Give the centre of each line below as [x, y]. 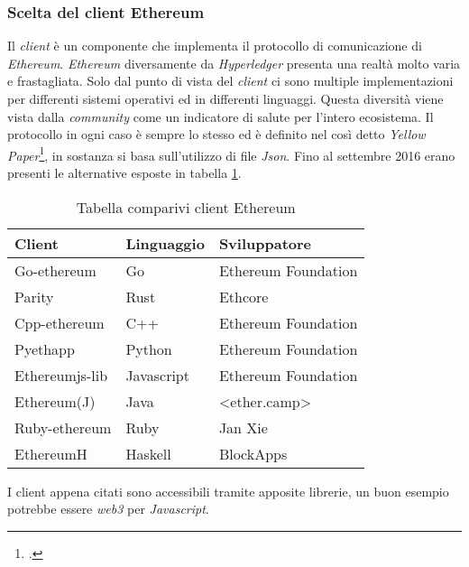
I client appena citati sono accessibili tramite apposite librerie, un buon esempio [228, 491]
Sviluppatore [265, 243]
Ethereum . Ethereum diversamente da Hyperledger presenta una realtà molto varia [234, 63]
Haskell [148, 453]
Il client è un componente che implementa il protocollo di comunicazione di [215, 46]
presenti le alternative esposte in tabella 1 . [124, 173]
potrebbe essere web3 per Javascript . [108, 509]
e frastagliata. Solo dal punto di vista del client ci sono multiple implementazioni [230, 81]
